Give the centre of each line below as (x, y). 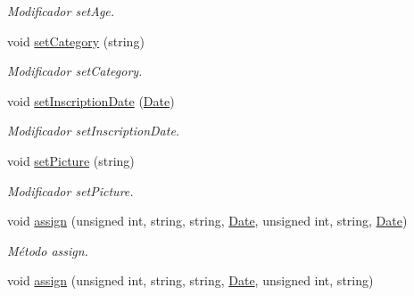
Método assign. (48, 250)
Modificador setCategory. (75, 71)
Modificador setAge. (61, 11)
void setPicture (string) (71, 160)
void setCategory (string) (76, 41)
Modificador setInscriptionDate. (94, 131)
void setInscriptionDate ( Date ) (91, 100)
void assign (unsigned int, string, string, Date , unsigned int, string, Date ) (207, 221)
